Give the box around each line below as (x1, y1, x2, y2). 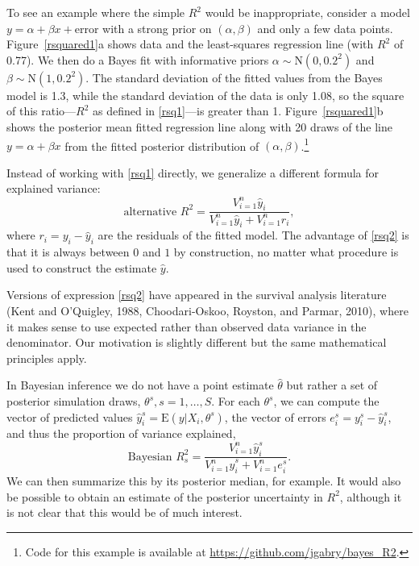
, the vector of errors (224, 408, 326, 425)
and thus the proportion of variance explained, (6, 425, 236, 442)
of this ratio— (6, 102, 77, 119)
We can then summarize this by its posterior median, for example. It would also (6, 472, 401, 489)
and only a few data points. (257, 19, 393, 36)
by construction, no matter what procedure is (173, 243, 399, 260)
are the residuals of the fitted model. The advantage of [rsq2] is (97, 227, 409, 243)
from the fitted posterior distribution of (64, 137, 259, 154)
